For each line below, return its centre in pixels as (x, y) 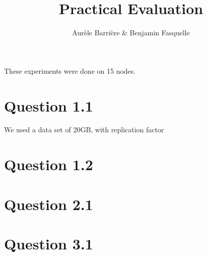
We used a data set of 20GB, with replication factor (84, 130)
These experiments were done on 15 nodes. (70, 70)
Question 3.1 (49, 243)
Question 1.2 (49, 164)
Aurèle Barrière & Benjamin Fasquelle (131, 33)
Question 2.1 (49, 204)
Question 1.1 (49, 105)
